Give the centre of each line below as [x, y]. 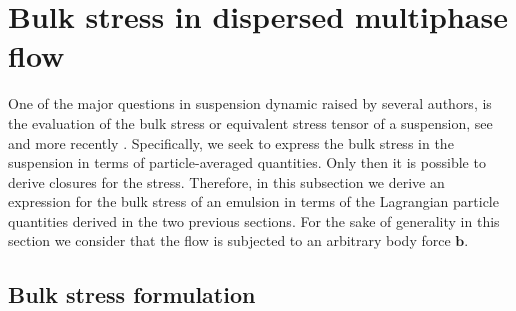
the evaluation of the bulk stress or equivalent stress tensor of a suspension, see [250, 122]
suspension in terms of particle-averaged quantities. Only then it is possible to [247, 162]
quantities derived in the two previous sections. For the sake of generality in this [254, 220]
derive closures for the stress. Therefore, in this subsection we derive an [226, 181]
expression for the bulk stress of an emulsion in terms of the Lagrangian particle [253, 201]
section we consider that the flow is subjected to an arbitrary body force [229, 240]
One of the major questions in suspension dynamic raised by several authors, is [250, 103]
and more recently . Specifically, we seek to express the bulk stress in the [231, 142]
